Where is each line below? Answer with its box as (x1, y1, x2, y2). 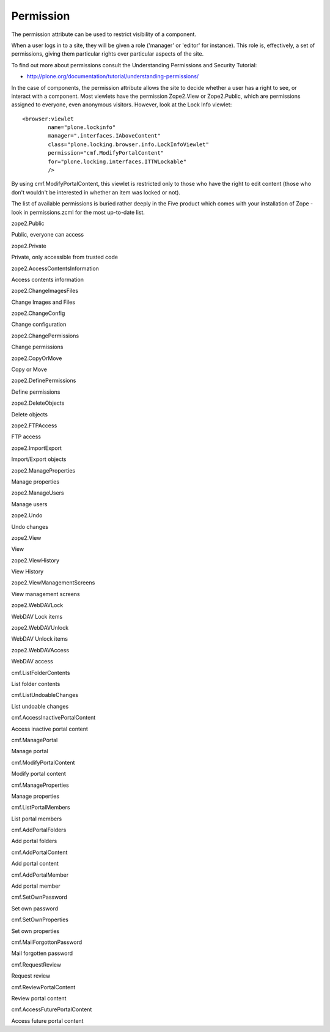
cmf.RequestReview (11, 960, 61, 968)
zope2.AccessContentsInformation (11, 265, 99, 272)
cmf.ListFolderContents (11, 669, 70, 676)
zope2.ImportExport (11, 444, 62, 452)
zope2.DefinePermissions (11, 377, 76, 385)
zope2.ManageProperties (11, 466, 76, 474)
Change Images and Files (11, 298, 76, 306)
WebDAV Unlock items (11, 635, 68, 643)
